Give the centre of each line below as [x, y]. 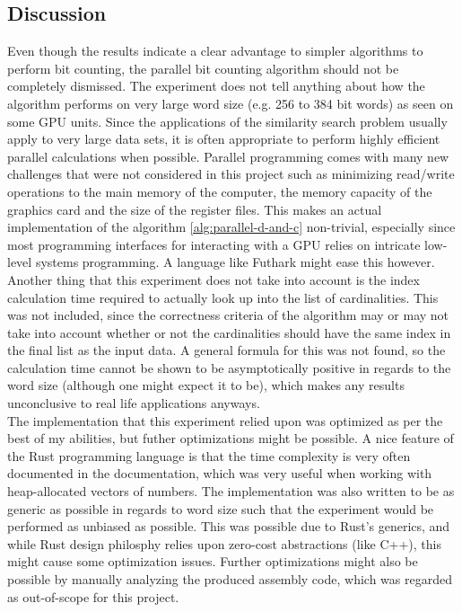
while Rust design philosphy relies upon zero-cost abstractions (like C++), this [224, 543]
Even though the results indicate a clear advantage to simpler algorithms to [215, 51]
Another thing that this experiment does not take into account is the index [214, 279]
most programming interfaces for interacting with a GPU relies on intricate [214, 244]
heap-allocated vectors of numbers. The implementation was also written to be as [231, 491]
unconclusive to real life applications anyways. [134, 403]
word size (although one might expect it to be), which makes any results [206, 385]
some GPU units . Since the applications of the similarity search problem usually [227, 121]
